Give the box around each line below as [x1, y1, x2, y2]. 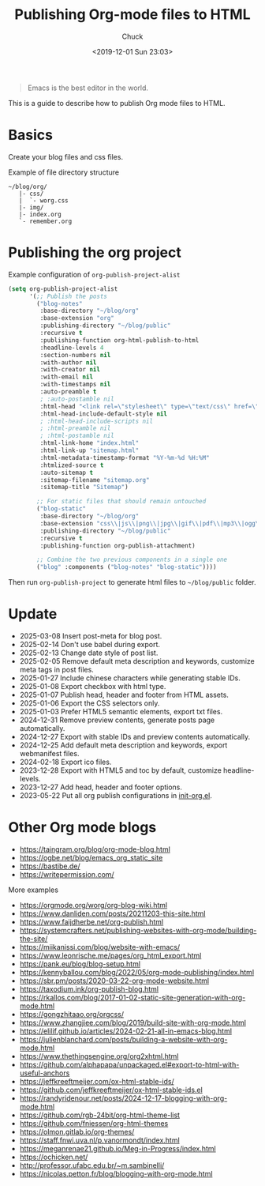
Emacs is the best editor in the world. [27, 83, 148, 92]
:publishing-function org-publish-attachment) [39, 541, 196, 550]
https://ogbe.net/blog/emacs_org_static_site [19, 853, 163, 863]
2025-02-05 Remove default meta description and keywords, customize [19, 657, 255, 666]
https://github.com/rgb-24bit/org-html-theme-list [19, 1110, 180, 1120]
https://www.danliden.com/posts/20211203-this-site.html [19, 909, 206, 918]
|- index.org [18, 210, 62, 218]
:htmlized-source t [39, 461, 104, 469]
